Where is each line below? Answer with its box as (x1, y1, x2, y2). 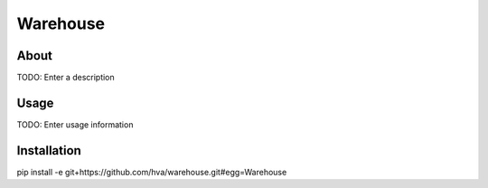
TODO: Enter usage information (16, 118, 134, 130)
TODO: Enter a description (16, 72, 115, 83)
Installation (16, 143, 81, 158)
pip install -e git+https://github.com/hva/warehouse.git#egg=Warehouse (16, 166, 287, 177)
